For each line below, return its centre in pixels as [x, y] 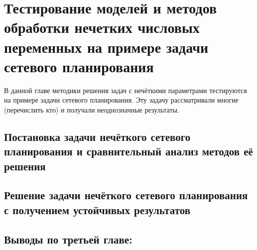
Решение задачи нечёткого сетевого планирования [126, 195]
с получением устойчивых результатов [97, 209]
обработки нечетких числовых [102, 27]
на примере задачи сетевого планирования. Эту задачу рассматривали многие [121, 100]
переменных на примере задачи [106, 47]
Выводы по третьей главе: [68, 239]
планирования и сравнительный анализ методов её [128, 151]
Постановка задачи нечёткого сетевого [97, 136]
